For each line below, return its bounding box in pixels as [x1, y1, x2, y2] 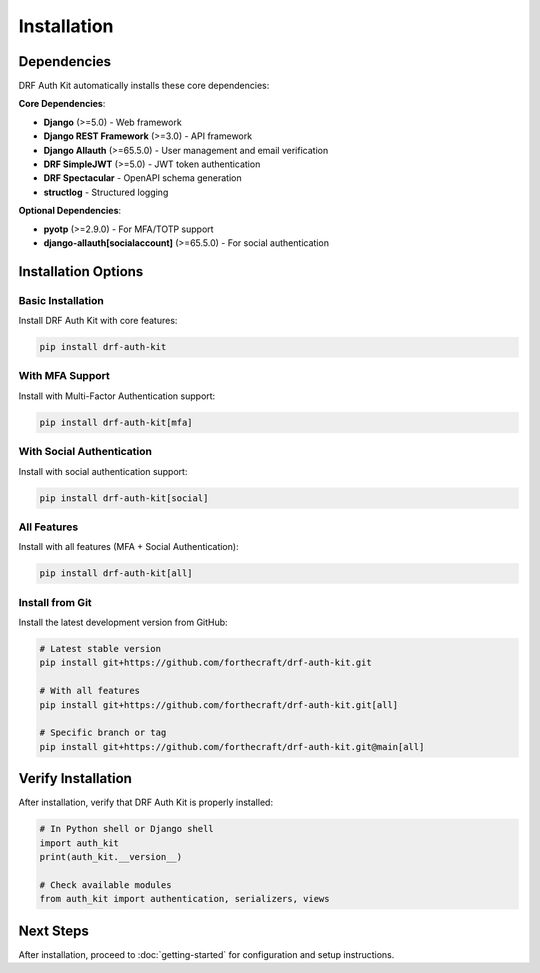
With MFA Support [18, 369, 110, 383]
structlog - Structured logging [43, 186, 169, 198]
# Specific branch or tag [39, 727, 167, 739]
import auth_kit [39, 837, 120, 849]
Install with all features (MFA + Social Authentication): [18, 541, 239, 553]
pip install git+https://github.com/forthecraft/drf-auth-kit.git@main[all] [39, 741, 425, 752]
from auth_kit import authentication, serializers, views [39, 893, 330, 905]
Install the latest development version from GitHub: [18, 616, 229, 628]
